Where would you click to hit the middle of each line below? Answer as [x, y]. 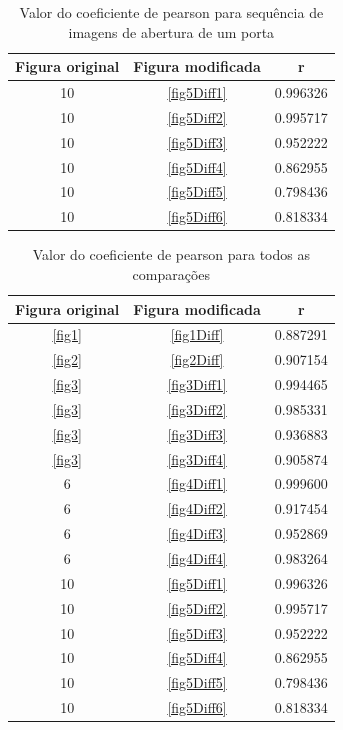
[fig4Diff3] [197, 533]
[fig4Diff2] [197, 508]
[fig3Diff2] [197, 408]
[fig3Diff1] [197, 384]
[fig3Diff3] [197, 433]
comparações [171, 273]
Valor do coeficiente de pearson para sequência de [171, 12]
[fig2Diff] [197, 359]
